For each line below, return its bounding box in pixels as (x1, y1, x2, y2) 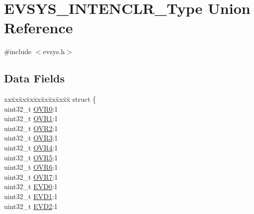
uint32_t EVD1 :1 (4, 191, 58, 202)
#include (4, 46, 32, 57)
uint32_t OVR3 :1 (4, 133, 58, 143)
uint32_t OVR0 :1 (4, 103, 58, 114)
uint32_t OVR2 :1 (4, 123, 58, 133)
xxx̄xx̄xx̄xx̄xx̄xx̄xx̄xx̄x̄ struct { (4, 94, 96, 104)
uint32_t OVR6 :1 (4, 162, 58, 172)
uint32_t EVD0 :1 (4, 181, 58, 192)
